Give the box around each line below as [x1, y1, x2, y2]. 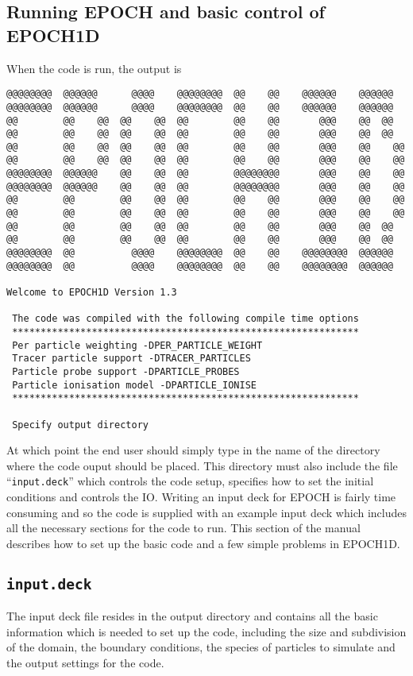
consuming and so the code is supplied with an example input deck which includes [6, 504, 407, 520]
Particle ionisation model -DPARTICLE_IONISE [12, 379, 257, 391]
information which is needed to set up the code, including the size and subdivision [6, 623, 407, 639]
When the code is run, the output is [6, 60, 182, 76]
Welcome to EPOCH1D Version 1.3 [6, 287, 177, 299]
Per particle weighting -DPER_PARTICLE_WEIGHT [12, 339, 263, 351]
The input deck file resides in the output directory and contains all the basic [6, 608, 378, 624]
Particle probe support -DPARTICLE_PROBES [12, 365, 240, 377]
